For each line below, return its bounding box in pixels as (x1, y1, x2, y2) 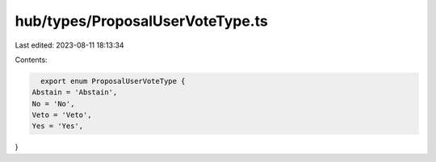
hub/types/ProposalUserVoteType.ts (15, 12, 268, 30)
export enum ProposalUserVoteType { (40, 77, 186, 85)
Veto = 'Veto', (31, 110, 92, 120)
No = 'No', (31, 99, 75, 108)
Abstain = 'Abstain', (31, 88, 118, 97)
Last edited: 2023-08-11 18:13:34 (15, 40, 124, 50)
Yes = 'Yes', (31, 122, 84, 131)
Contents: (15, 55, 48, 64)
